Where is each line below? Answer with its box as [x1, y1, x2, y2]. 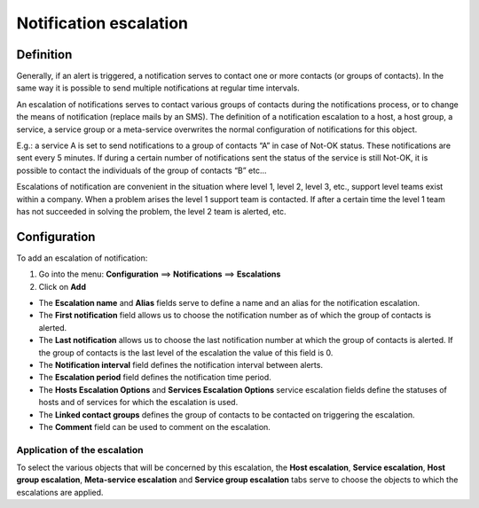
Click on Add [38, 281, 87, 292]
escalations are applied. [16, 487, 104, 497]
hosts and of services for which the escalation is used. [38, 397, 239, 408]
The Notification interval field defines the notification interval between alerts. [38, 360, 324, 370]
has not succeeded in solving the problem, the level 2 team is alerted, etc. [16, 206, 287, 216]
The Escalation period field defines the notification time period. [38, 372, 272, 383]
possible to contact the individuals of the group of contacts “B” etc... [16, 165, 267, 176]
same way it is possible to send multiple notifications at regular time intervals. [16, 82, 301, 93]
